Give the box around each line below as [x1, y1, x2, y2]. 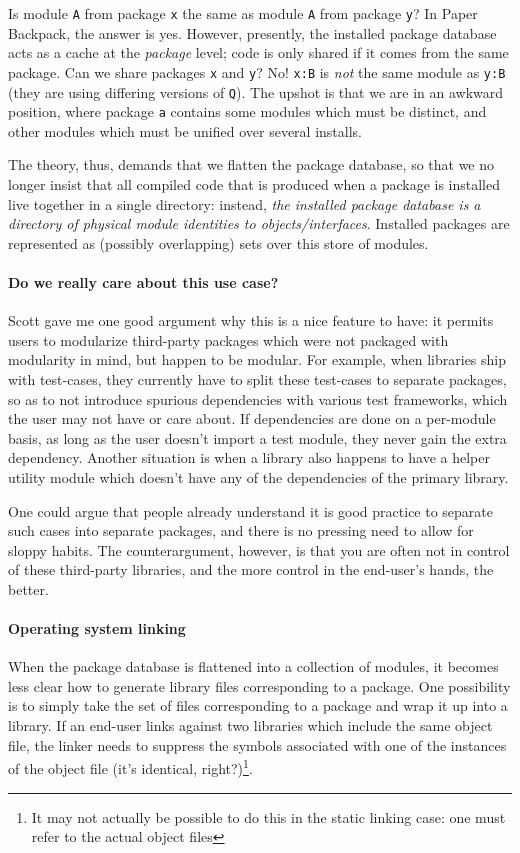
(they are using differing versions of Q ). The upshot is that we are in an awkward [8, 81, 504, 102]
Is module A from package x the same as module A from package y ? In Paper [8, 3, 478, 23]
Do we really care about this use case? [8, 271, 279, 292]
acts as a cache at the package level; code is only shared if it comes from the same [8, 42, 509, 63]
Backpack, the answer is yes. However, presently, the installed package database [8, 22, 497, 43]
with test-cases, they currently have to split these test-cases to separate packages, [8, 368, 507, 389]
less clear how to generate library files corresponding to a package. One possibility [8, 675, 511, 696]
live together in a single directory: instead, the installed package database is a [8, 193, 481, 214]
